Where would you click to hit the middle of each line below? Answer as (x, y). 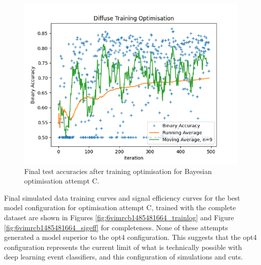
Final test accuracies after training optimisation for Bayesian (118, 171)
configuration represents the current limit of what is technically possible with (123, 247)
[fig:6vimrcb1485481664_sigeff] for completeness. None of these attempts (116, 227)
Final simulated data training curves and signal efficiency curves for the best (122, 197)
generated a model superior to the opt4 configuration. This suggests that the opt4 (130, 237)
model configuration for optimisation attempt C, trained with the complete (120, 207)
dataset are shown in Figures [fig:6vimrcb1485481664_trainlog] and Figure (119, 217)
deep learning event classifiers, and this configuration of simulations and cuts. (123, 257)
